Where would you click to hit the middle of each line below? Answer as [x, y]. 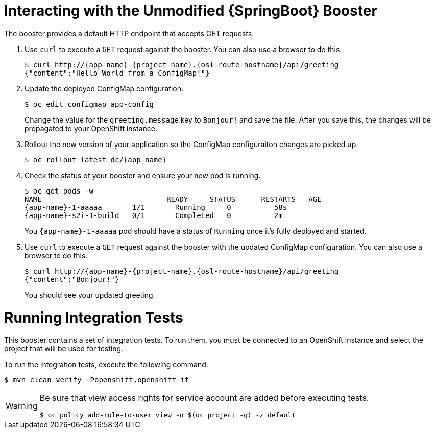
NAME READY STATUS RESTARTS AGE [173, 199]
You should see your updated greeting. [90, 295]
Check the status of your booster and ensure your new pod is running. [143, 175]
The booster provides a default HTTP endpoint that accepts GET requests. [129, 33]
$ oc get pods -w [59, 191]
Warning [22, 406]
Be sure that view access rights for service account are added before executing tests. [204, 398]
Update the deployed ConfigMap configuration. [104, 88]
